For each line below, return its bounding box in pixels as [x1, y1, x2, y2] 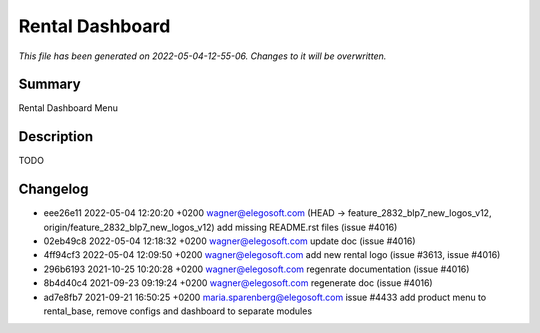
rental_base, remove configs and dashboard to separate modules [43, 305, 313, 317]
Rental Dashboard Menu [18, 102, 119, 114]
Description [18, 128, 94, 145]
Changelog [18, 181, 89, 198]
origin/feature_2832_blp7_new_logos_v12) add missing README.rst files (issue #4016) [43, 221, 398, 233]
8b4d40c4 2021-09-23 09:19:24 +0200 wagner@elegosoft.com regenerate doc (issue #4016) [43, 277, 434, 289]
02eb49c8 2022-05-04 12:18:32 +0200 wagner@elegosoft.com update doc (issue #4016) [43, 235, 416, 247]
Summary [18, 76, 81, 93]
